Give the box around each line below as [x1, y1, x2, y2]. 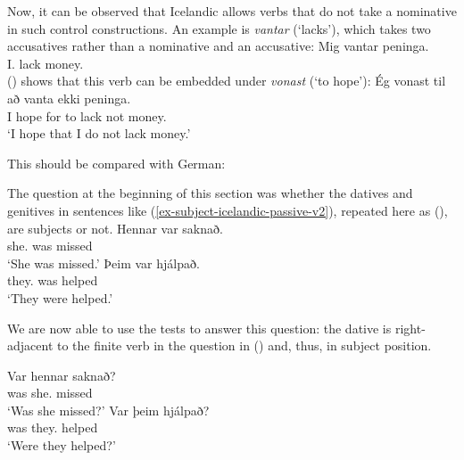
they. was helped [7, 271, 98, 290]
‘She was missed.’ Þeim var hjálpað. [7, 253, 200, 272]
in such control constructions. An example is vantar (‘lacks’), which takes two [7, 19, 431, 37]
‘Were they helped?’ [7, 436, 116, 455]
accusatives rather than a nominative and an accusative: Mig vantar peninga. [7, 37, 429, 55]
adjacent [7, 336, 54, 355]
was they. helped [7, 418, 98, 437]
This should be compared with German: [7, 153, 226, 172]
